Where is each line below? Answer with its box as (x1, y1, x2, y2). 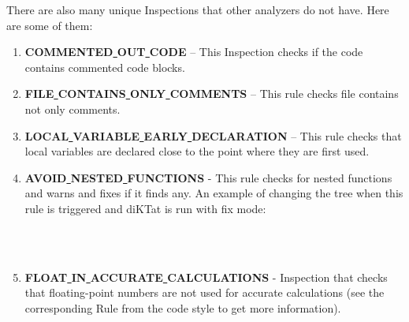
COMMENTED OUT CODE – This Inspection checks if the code (24, 43, 363, 60)
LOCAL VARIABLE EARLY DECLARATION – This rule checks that (24, 127, 402, 144)
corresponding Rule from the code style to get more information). (24, 299, 341, 316)
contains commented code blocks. (24, 58, 185, 75)
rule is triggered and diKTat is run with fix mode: (24, 200, 266, 216)
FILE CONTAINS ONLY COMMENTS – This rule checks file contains (24, 85, 399, 102)
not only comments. (24, 100, 121, 117)
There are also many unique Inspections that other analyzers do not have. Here (6, 2, 389, 17)
